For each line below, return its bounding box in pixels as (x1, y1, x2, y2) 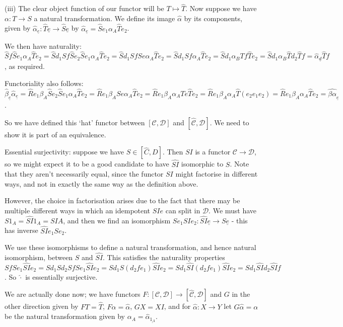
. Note (230, 158, 249, 169)
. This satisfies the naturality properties (103, 252, 225, 263)
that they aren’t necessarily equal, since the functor (5, 169, 164, 179)
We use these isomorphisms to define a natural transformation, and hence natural (5, 242, 256, 253)
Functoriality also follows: (5, 78, 84, 89)
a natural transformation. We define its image (34, 13, 175, 23)
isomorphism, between (5, 252, 73, 263)
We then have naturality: (5, 40, 82, 51)
